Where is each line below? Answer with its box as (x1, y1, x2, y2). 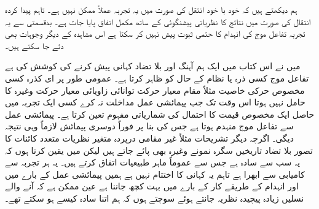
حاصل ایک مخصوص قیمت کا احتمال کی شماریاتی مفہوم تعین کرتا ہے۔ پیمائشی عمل (5, 107, 315, 120)
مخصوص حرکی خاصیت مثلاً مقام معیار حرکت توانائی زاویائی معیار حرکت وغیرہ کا (5, 83, 305, 96)
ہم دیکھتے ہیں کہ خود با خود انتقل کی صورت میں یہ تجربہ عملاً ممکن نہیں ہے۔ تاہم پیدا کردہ (5, 3, 297, 15)
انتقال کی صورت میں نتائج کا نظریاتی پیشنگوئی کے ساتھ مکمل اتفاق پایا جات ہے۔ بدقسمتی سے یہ (5, 15, 311, 28)
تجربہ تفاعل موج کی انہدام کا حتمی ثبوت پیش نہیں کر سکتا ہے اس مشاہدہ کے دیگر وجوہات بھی (5, 27, 305, 40)
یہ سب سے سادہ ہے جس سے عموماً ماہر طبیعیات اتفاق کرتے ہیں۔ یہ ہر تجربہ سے (5, 156, 301, 169)
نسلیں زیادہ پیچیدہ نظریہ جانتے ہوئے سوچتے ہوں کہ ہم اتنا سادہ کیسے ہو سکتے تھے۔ (5, 191, 304, 204)
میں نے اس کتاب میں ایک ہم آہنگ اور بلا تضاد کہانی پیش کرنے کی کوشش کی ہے (5, 59, 301, 72)
